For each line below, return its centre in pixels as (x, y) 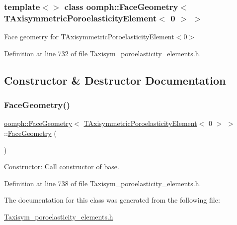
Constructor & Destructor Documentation (115, 80)
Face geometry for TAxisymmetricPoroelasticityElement (89, 37)
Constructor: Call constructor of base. (62, 167)
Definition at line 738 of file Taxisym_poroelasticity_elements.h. (103, 183)
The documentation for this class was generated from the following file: (112, 200)
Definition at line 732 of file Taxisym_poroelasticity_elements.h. (103, 53)
